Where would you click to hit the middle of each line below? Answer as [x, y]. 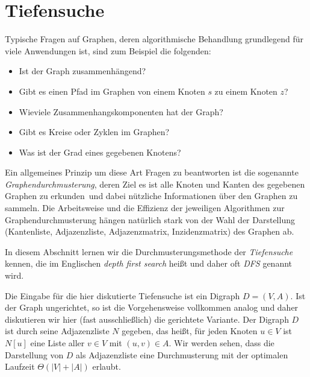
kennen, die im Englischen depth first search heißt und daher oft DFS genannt [149, 263]
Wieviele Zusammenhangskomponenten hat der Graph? [121, 111]
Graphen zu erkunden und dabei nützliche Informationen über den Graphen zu [151, 196]
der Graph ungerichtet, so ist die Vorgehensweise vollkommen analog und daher [152, 307]
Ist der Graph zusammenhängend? [82, 71]
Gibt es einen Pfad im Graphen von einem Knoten [112, 91]
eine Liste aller [57, 343]
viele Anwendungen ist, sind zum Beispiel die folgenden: [108, 50]
